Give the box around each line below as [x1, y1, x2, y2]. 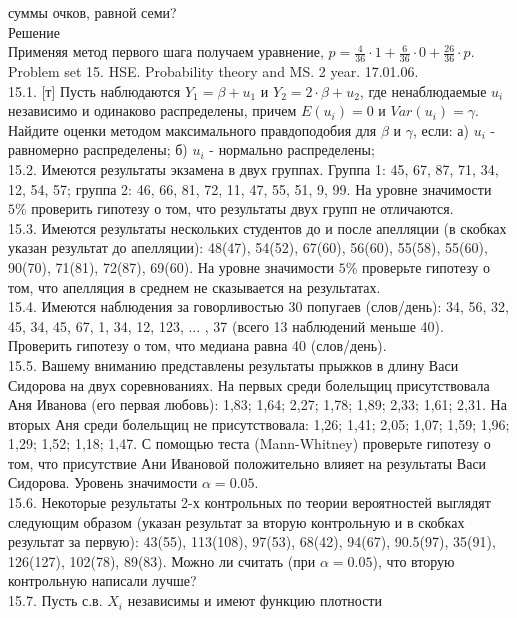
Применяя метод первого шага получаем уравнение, [8, 41, 324, 62]
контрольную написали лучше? [8, 570, 197, 591]
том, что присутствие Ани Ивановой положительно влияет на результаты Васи [8, 452, 487, 473]
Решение [8, 21, 61, 42]
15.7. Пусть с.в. [8, 590, 103, 611]
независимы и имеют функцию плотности [127, 590, 382, 611]
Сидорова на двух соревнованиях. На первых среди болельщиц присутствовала [8, 374, 490, 395]
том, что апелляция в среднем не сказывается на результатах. [8, 276, 381, 297]
